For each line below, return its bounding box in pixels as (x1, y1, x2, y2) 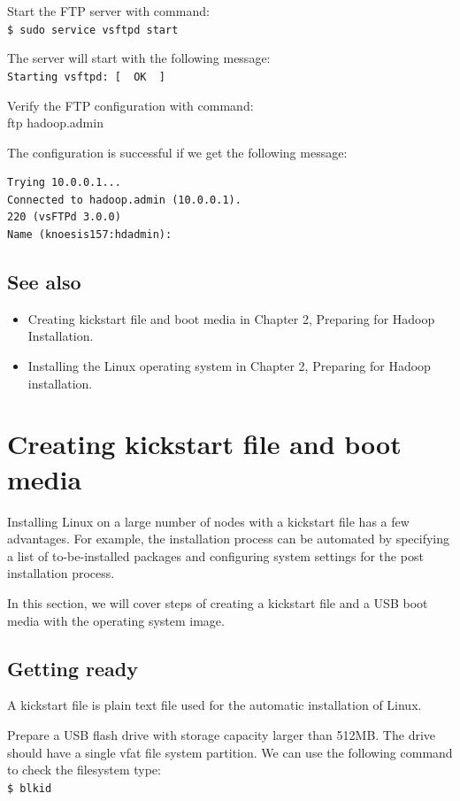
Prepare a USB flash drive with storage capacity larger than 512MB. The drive (7, 725, 436, 743)
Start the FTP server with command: (7, 2, 210, 19)
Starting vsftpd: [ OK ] (7, 70, 165, 83)
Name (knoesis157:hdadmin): (7, 228, 172, 242)
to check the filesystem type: (7, 760, 161, 779)
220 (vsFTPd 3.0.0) (7, 211, 121, 224)
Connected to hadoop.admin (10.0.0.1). (7, 193, 241, 206)
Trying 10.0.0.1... (7, 176, 121, 189)
